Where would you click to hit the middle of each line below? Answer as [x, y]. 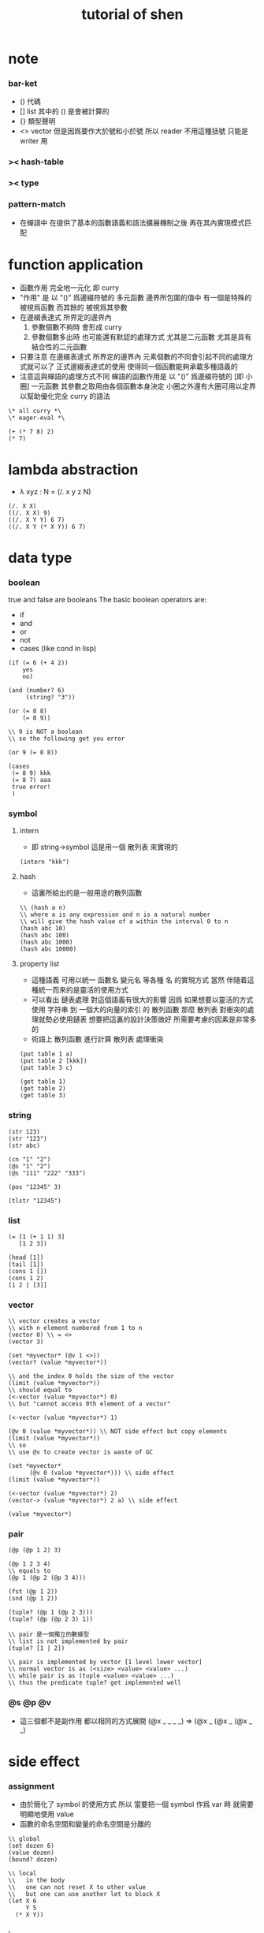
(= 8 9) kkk [31, 773]
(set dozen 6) [32, 1846]
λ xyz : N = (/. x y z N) [55, 491]
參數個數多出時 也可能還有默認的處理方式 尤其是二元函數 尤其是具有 [141, 337]
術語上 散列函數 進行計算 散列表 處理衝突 [97, 1039]
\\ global [24, 1839]
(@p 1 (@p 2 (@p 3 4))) [47, 1578]
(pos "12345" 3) [35, 1187]
